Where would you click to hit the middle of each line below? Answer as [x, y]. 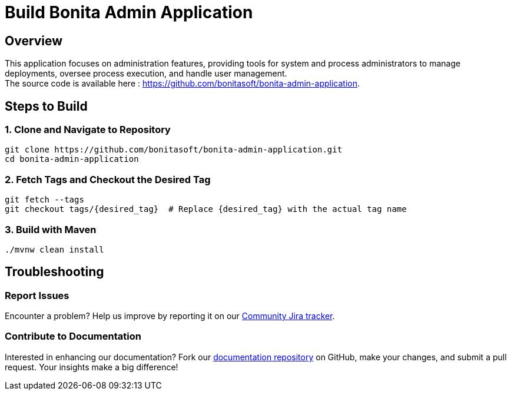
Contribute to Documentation [73, 336]
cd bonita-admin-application [72, 159]
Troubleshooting [54, 272]
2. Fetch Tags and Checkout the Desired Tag [108, 179]
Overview [34, 41]
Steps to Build [46, 106]
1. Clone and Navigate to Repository [88, 130]
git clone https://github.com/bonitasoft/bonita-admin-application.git [174, 150]
